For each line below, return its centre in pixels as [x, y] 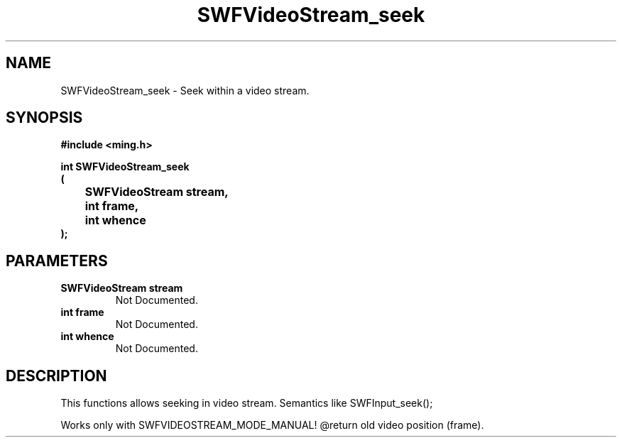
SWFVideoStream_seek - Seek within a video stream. [185, 90]
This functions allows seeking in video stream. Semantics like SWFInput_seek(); [247, 403]
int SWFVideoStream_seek [125, 167]
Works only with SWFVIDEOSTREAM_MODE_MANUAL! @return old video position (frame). [272, 425]
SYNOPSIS [44, 118]
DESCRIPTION [56, 376]
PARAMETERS [57, 261]
